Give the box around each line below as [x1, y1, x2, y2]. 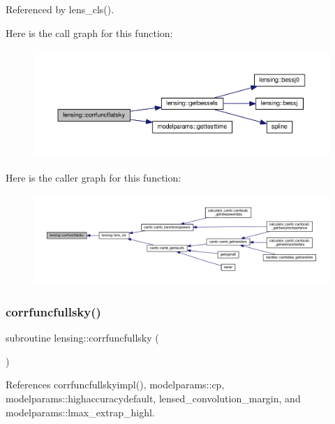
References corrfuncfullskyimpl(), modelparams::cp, [6, 377, 225, 392]
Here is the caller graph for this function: [6, 170, 181, 184]
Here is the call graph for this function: [6, 25, 173, 40]
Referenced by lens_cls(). [6, 2, 114, 16]
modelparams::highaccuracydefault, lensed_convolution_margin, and [6, 390, 301, 405]
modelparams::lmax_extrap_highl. [6, 404, 155, 419]
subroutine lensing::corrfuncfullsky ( [6, 330, 159, 345]
